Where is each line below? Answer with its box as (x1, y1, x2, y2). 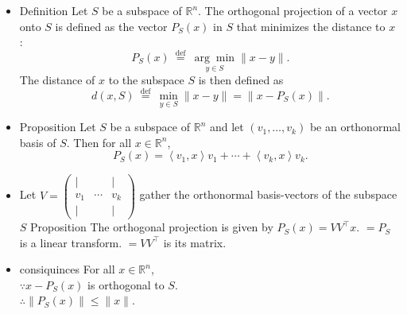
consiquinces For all (19, 261, 115, 277)
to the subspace (108, 72, 184, 88)
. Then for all (66, 134, 132, 150)
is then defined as (198, 72, 284, 88)
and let (209, 118, 244, 135)
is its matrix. (163, 234, 227, 250)
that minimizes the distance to (236, 17, 386, 34)
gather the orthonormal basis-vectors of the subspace (139, 186, 397, 203)
